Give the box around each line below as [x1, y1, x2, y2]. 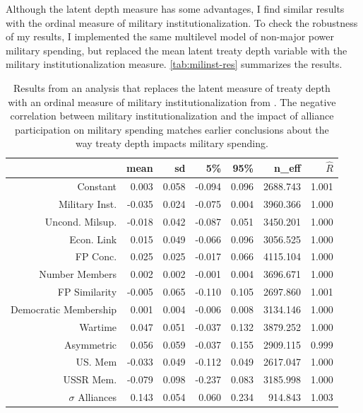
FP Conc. [75, 249, 117, 264]
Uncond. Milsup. [44, 214, 117, 228]
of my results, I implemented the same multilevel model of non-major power [6, 29, 335, 44]
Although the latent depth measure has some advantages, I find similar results [6, 1, 345, 16]
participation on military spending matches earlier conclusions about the [15, 122, 329, 136]
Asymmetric [64, 337, 117, 351]
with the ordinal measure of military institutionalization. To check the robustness [6, 15, 358, 30]
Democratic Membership [11, 301, 117, 316]
